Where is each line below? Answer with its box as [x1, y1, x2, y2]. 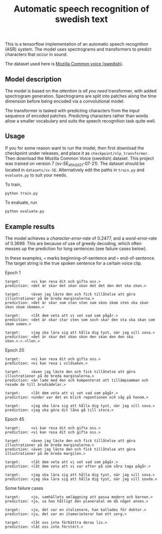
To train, [5, 181, 22, 187]
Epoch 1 [5, 270, 21, 276]
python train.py [5, 191, 38, 196]
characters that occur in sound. [5, 52, 68, 57]
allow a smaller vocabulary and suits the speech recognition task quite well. [5, 118, 156, 124]
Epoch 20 [5, 347, 24, 353]
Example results [5, 222, 55, 231]
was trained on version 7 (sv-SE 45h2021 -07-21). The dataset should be [5, 160, 145, 167]
